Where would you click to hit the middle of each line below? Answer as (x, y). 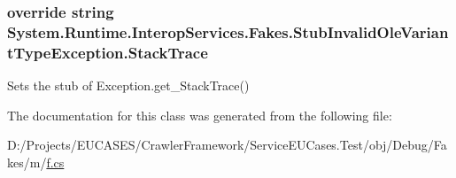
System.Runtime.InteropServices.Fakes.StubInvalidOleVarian (228, 31)
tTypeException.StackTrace (108, 52)
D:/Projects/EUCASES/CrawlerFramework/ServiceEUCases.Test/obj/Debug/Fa (227, 145)
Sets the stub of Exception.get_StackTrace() (128, 85)
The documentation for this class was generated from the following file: (200, 115)
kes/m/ (27, 162)
